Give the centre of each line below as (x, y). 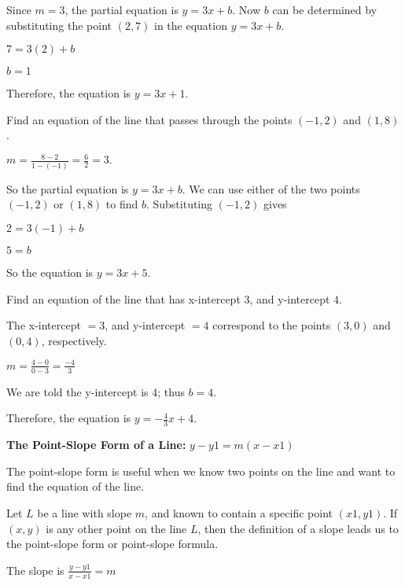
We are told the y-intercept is (77, 391)
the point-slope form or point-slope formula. (112, 544)
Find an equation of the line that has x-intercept (123, 298)
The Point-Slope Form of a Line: (96, 445)
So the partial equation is (68, 188)
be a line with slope (85, 512)
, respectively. (74, 340)
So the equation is (50, 272)
